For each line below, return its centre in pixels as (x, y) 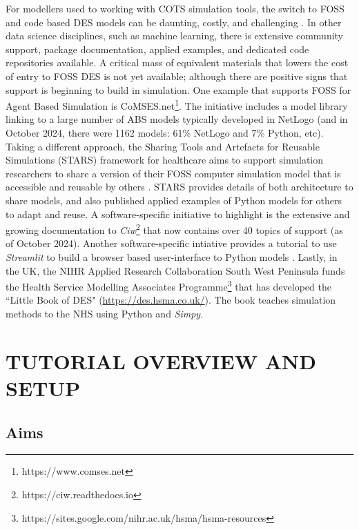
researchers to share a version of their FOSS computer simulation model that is (173, 173)
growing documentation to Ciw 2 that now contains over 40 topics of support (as (174, 229)
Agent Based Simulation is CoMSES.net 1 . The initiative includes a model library (177, 105)
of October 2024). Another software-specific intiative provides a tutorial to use (171, 243)
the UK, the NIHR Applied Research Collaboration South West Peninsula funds (175, 270)
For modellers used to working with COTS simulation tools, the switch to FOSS (175, 8)
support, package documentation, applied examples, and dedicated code (157, 49)
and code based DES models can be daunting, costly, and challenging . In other (174, 22)
